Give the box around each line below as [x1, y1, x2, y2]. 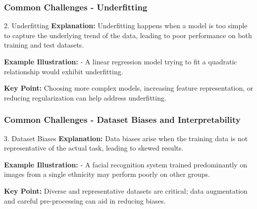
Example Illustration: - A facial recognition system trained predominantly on [4, 159, 248, 169]
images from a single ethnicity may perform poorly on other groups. [4, 169, 210, 179]
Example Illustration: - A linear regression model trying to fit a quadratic [4, 56, 237, 66]
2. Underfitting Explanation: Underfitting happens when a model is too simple [4, 20, 248, 31]
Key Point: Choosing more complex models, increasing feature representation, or [4, 83, 254, 93]
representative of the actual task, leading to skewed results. [4, 143, 184, 153]
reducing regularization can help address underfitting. [4, 92, 166, 103]
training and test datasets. [4, 40, 84, 50]
